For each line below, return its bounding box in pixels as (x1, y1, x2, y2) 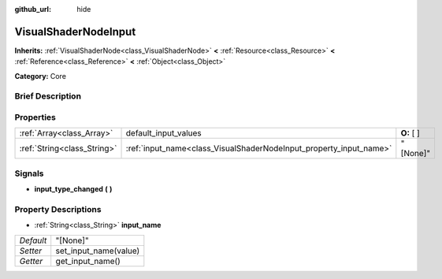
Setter (19, 245, 43, 256)
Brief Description (14, 91, 82, 102)
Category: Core (14, 71, 67, 80)
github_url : (14, 5, 51, 13)
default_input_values (125, 128, 202, 139)
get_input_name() (55, 255, 121, 266)
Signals (14, 168, 44, 179)
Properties (14, 112, 57, 123)
